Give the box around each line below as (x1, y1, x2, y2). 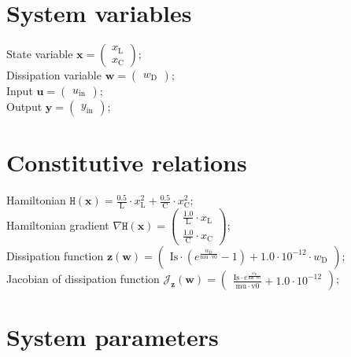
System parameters (6, 321, 219, 353)
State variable (6, 46, 73, 62)
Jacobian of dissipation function (6, 270, 160, 286)
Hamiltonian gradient (6, 216, 109, 233)
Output (6, 98, 42, 115)
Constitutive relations (6, 146, 247, 178)
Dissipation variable (6, 67, 102, 83)
